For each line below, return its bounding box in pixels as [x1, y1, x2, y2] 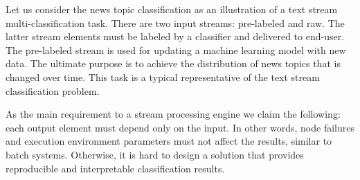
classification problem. [6, 83, 100, 98]
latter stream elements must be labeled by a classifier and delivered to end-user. [6, 29, 345, 44]
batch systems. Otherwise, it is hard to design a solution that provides [6, 147, 304, 161]
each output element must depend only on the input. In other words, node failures [6, 120, 354, 134]
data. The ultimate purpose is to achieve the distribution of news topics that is [6, 56, 341, 71]
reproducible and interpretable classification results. [6, 161, 225, 175]
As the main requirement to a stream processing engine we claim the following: [6, 107, 341, 121]
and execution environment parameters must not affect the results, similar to [6, 134, 332, 148]
